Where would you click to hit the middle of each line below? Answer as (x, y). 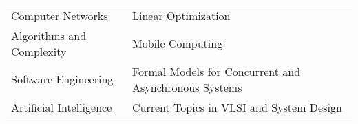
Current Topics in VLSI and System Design (237, 107)
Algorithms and (49, 35)
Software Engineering (62, 79)
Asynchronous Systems (187, 87)
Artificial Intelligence (62, 107)
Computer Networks (60, 15)
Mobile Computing (178, 43)
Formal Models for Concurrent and (217, 71)
